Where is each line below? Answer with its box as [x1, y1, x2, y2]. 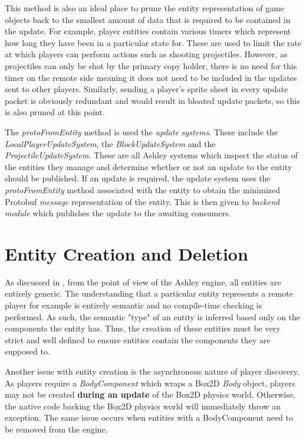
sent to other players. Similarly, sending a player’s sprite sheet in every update [5, 83, 288, 95]
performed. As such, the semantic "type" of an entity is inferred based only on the [5, 310, 301, 323]
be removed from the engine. [5, 422, 108, 435]
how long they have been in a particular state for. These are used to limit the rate [5, 36, 302, 48]
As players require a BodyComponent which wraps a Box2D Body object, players [5, 376, 295, 389]
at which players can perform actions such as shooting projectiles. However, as [5, 48, 288, 60]
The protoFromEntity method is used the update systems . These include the [5, 125, 278, 138]
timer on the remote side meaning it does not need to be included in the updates [5, 71, 297, 83]
